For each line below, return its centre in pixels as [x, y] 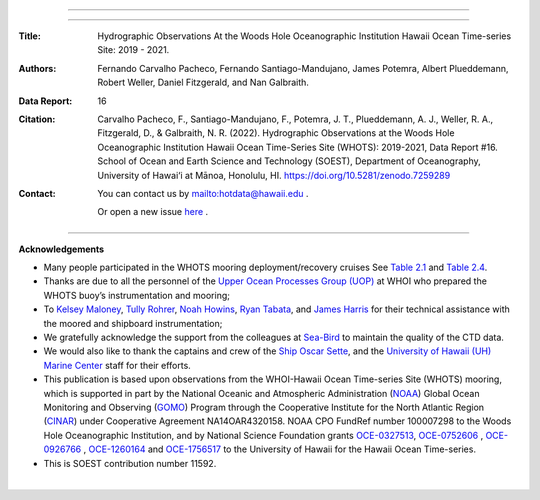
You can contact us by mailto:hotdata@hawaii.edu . [203, 193]
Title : [30, 36]
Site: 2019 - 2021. [133, 50]
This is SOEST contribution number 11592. [130, 463]
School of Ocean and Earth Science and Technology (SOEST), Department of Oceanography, [289, 161]
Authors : [37, 68]
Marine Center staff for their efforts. [117, 365]
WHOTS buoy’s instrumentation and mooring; [136, 295]
